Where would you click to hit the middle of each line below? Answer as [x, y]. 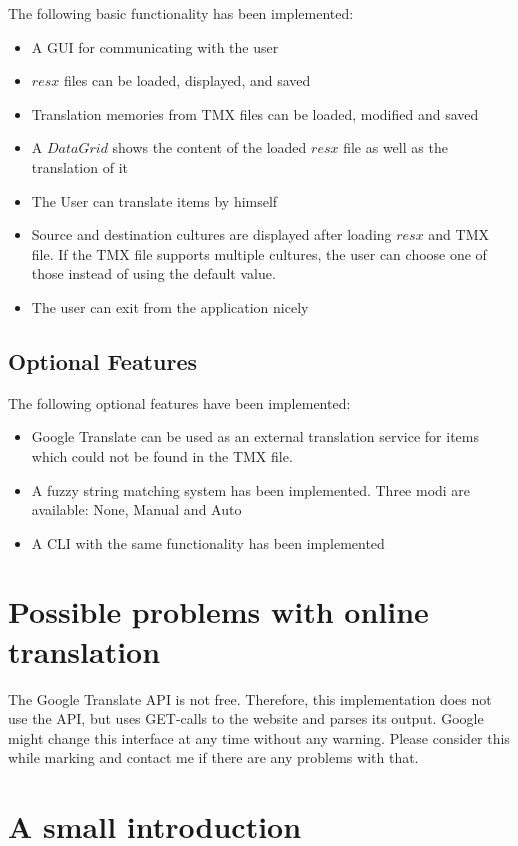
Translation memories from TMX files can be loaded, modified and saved [255, 113]
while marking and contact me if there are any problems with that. [213, 757]
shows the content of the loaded [209, 147]
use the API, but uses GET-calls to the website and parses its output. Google [246, 718]
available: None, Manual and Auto [136, 509]
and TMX [459, 234]
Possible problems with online [218, 611]
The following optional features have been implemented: [179, 402]
